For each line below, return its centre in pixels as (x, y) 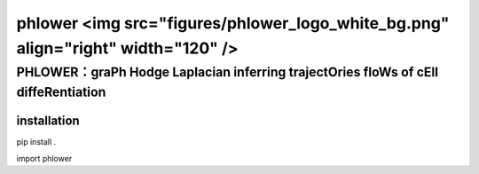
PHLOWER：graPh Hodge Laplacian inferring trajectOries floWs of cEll (228, 72)
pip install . (36, 142)
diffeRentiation (61, 92)
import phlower (44, 158)
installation (48, 121)
